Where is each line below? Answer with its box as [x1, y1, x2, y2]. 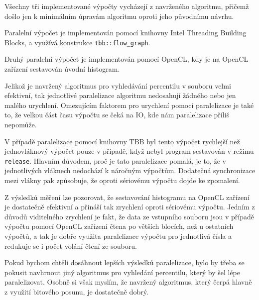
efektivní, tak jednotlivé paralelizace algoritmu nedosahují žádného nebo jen [4, 90, 236, 100]
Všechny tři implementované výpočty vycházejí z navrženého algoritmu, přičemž [4, 1, 249, 11]
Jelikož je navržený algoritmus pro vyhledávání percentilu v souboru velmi [4, 80, 231, 91]
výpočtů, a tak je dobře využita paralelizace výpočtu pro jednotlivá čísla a [4, 231, 232, 241]
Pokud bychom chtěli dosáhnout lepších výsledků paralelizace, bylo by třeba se [4, 257, 245, 268]
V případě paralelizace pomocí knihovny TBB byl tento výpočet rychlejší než [4, 136, 240, 146]
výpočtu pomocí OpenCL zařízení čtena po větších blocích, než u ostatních [4, 221, 234, 231]
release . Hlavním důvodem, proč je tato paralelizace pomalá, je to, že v [4, 155, 226, 166]
